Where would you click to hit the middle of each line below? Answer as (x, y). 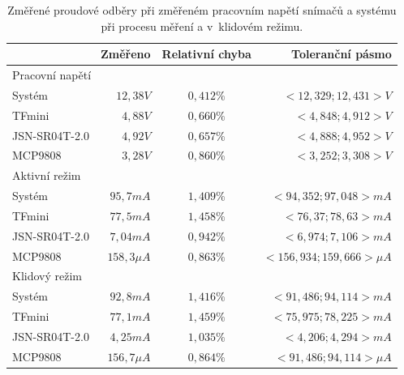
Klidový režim (47, 276)
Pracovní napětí (52, 75)
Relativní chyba (206, 54)
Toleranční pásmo (342, 54)
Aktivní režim (47, 175)
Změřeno (125, 54)
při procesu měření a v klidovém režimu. (202, 26)
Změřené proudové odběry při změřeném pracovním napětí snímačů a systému (202, 10)
